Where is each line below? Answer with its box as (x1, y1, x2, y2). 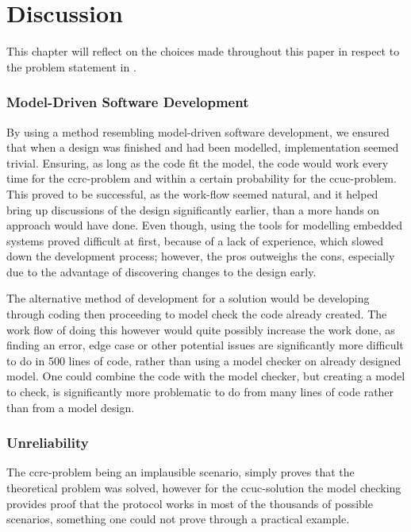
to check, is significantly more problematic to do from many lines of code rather (6, 384, 394, 400)
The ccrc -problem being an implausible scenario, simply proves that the (6, 464, 355, 480)
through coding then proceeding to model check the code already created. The (6, 306, 387, 322)
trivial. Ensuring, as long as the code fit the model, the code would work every (6, 154, 389, 171)
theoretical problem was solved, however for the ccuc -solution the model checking (6, 480, 401, 496)
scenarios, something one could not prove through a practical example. (6, 511, 350, 527)
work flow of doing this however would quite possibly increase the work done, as (6, 321, 395, 337)
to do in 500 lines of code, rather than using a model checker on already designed (6, 352, 401, 368)
